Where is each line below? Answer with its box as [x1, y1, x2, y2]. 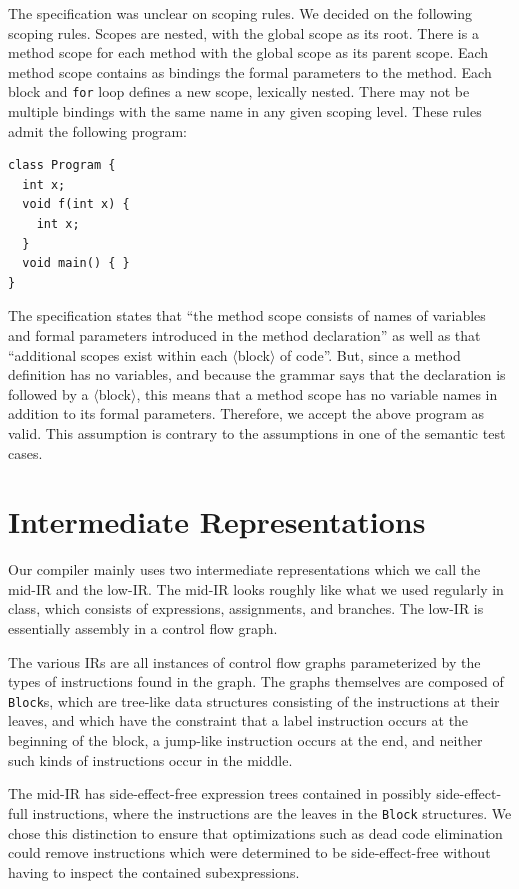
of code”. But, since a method [280, 344, 461, 365]
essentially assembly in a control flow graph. [8, 618, 278, 639]
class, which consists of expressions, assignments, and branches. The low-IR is [8, 598, 484, 619]
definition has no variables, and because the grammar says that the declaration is [8, 364, 506, 385]
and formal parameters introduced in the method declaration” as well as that [8, 324, 481, 345]
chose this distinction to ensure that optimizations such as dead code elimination [8, 822, 503, 843]
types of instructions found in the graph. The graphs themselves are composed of [8, 671, 504, 692]
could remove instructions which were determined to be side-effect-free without [8, 842, 491, 863]
